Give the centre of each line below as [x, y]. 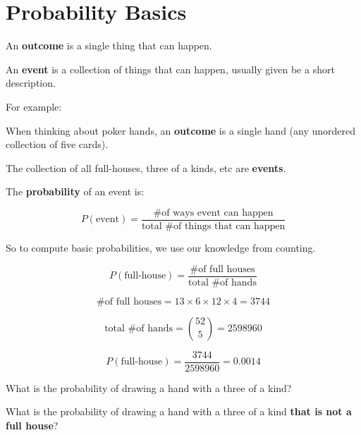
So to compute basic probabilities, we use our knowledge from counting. [161, 247]
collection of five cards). [57, 144]
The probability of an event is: [75, 191]
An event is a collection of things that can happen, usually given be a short [170, 69]
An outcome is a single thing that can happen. [109, 45]
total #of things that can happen [213, 226]
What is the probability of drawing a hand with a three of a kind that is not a [179, 411]
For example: [34, 106]
